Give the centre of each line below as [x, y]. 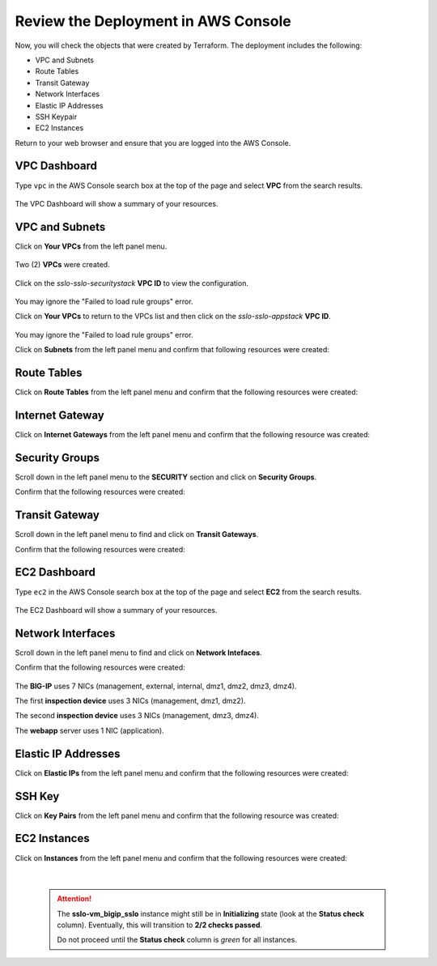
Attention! [74, 899]
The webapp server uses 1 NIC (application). [90, 730]
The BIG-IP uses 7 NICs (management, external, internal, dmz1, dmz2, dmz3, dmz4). [156, 686]
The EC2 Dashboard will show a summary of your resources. [116, 610]
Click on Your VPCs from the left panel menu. [91, 246]
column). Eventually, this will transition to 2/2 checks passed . [160, 925]
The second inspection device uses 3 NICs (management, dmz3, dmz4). [137, 716]
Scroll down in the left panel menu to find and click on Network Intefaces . [138, 653]
